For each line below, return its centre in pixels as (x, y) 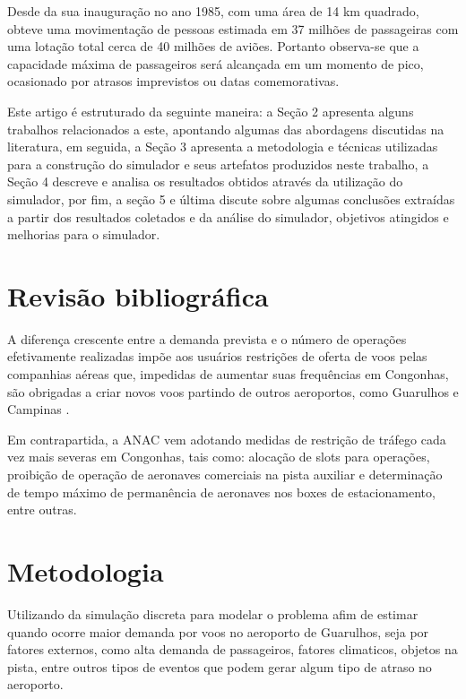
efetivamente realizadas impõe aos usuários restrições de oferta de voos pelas (217, 356)
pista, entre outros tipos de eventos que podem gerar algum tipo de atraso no (220, 666)
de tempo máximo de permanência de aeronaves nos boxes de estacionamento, (221, 492)
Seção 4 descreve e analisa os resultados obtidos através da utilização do (205, 181)
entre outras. (42, 509)
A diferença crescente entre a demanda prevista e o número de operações (207, 338)
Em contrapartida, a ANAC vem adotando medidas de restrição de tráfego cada (227, 439)
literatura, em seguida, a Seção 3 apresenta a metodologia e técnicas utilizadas (223, 147)
